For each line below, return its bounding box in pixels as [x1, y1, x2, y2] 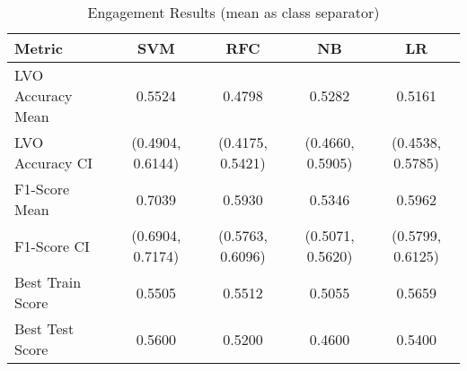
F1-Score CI [14, 235, 90, 256]
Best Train [14, 272, 82, 292]
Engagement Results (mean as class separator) [87, 2, 380, 22]
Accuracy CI [14, 152, 93, 173]
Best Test [14, 318, 75, 339]
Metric [14, 38, 63, 58]
